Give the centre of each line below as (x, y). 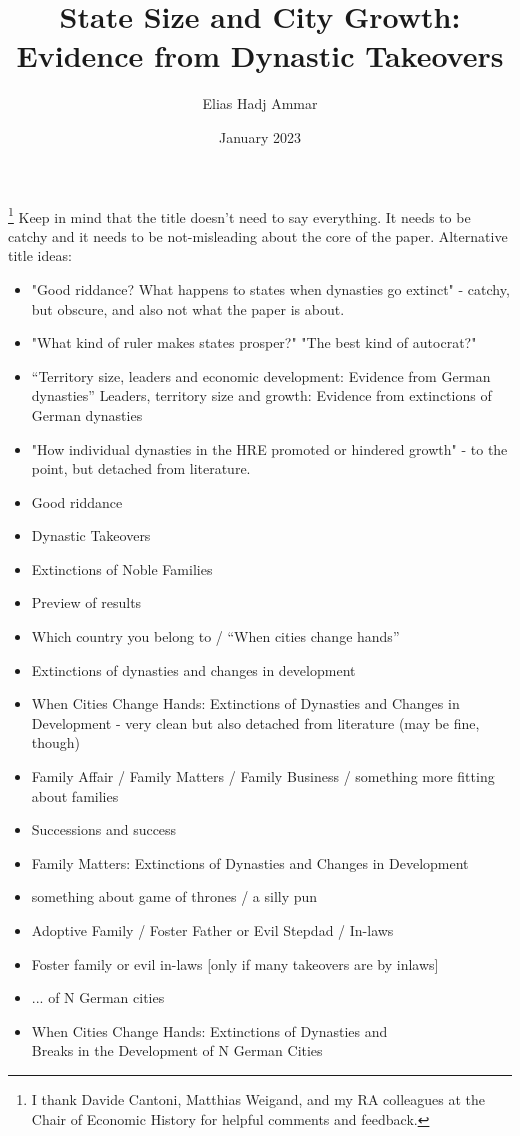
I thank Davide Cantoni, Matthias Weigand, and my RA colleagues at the (258, 1098)
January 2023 (260, 136)
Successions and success (104, 829)
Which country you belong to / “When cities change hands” (215, 636)
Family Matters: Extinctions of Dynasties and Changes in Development (250, 862)
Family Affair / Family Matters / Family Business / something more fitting (263, 776)
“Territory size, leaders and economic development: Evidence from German (261, 375)
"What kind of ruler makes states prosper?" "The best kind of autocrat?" (254, 342)
